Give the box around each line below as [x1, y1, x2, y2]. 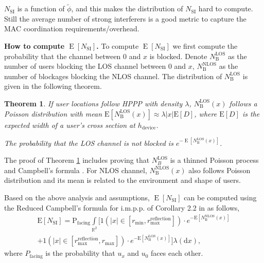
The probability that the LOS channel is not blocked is [4, 137, 173, 148]
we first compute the [172, 41, 238, 51]
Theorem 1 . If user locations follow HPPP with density [4, 98, 183, 108]
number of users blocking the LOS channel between [4, 61, 166, 71]
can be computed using [184, 192, 257, 203]
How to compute [4, 41, 65, 51]
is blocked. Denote [149, 50, 207, 61]
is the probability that [45, 248, 115, 258]
